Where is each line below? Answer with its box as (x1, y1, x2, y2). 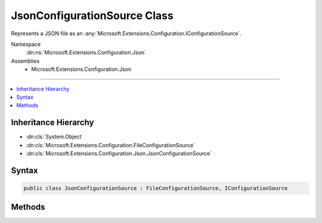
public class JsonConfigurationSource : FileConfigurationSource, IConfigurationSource (23, 185, 288, 191)
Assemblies (11, 57, 40, 64)
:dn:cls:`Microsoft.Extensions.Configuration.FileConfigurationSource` (26, 141, 196, 148)
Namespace (11, 41, 41, 48)
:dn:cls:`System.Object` (26, 133, 83, 140)
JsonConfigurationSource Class (11, 9, 174, 22)
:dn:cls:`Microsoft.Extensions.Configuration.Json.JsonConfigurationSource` (26, 150, 212, 157)
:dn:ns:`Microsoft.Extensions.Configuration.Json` (26, 49, 146, 56)
